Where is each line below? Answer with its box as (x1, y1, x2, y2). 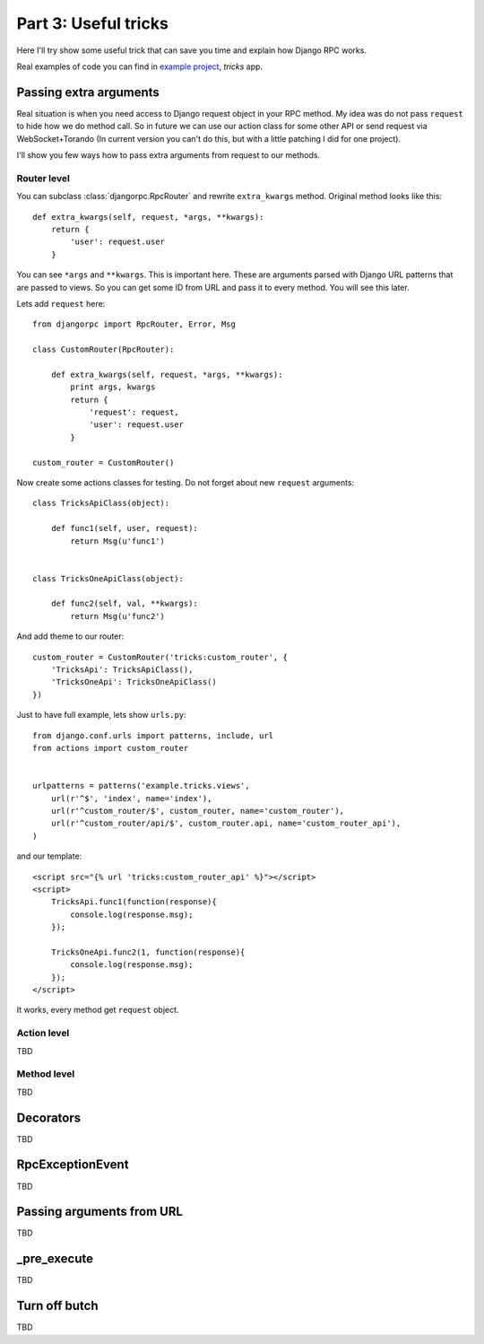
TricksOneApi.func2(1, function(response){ (50, 947, 246, 957)
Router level (16, 171, 71, 184)
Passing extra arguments (16, 84, 160, 100)
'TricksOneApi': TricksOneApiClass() (50, 677, 217, 687)
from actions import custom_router (32, 743, 189, 753)
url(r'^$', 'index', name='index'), (50, 793, 212, 803)
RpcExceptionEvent (16, 1157, 129, 1173)
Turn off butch (16, 1298, 99, 1313)
